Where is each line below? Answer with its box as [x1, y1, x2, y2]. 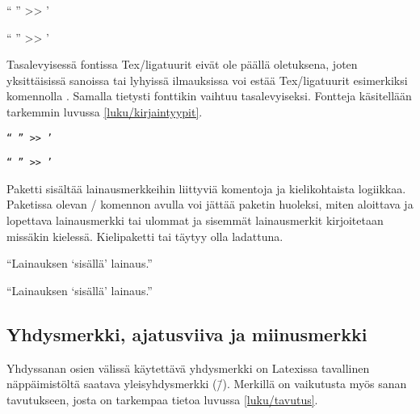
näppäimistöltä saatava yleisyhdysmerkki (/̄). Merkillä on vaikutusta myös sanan [6, 375, 407, 392]
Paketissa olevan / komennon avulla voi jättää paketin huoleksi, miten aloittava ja [6, 196, 414, 213]
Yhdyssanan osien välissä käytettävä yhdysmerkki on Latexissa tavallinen [6, 359, 370, 376]
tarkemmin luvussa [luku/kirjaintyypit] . [6, 103, 203, 120]
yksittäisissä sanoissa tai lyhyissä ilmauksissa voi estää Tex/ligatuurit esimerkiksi [6, 71, 408, 88]
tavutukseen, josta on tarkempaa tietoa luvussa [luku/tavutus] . [6, 391, 318, 408]
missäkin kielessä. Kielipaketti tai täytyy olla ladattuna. [6, 227, 283, 244]
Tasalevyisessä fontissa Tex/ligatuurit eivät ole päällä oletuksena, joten [6, 56, 358, 73]
